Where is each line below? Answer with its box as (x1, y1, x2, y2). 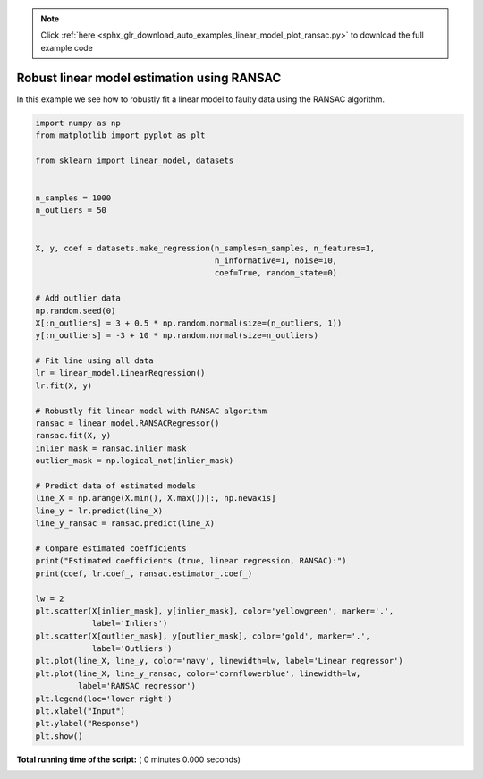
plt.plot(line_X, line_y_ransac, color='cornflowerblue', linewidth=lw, (35, 668, 361, 679)
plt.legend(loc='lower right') (35, 693, 174, 704)
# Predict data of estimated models (35, 481, 197, 491)
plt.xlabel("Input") (35, 707, 125, 716)
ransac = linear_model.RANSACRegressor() (35, 419, 220, 428)
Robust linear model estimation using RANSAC (16, 70, 282, 85)
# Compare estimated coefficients (35, 543, 187, 554)
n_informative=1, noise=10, (214, 255, 338, 266)
